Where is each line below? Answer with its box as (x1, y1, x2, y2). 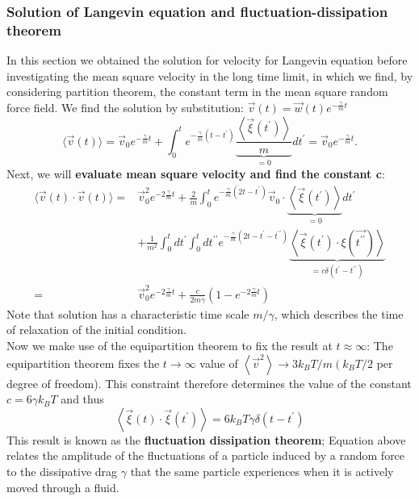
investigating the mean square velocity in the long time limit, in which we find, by (6, 67, 413, 84)
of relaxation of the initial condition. (6, 321, 186, 338)
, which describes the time (274, 305, 404, 322)
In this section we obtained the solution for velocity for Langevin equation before (6, 52, 408, 69)
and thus (61, 390, 104, 407)
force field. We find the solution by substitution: (6, 98, 244, 115)
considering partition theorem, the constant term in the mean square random (6, 83, 388, 100)
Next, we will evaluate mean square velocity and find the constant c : (6, 165, 385, 182)
